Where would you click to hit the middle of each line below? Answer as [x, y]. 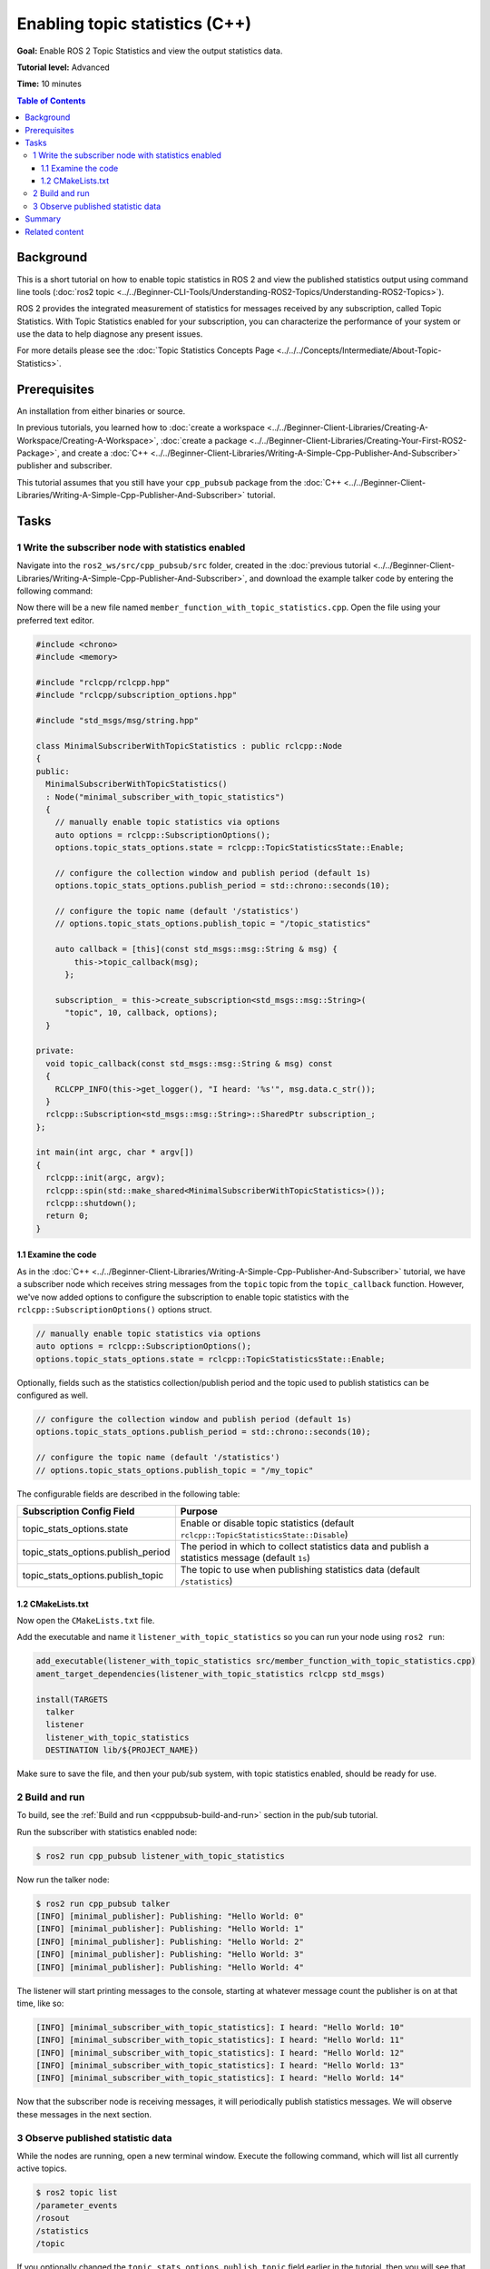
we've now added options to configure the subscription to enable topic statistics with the [183, 1297]
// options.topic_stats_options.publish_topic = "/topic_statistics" [213, 924]
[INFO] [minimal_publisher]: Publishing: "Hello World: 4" [170, 1967]
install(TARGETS [72, 1699]
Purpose [199, 1511]
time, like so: [40, 2003]
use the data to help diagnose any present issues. [110, 334]
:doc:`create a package [204, 440]
